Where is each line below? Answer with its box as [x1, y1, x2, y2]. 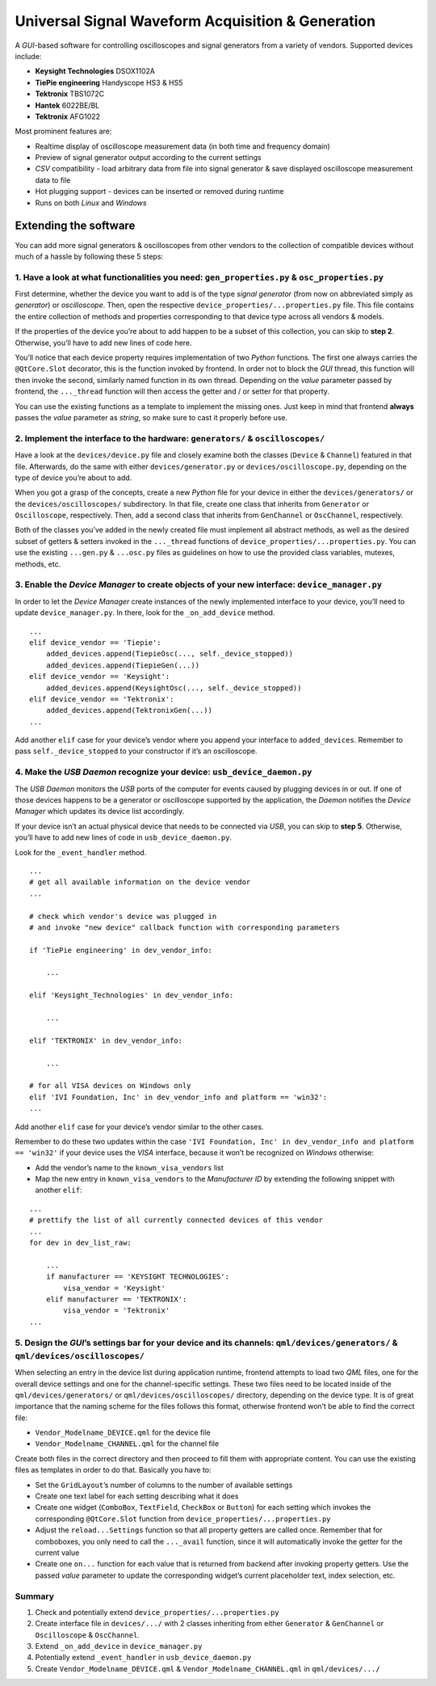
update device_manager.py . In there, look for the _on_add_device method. [15, 608, 275, 617]
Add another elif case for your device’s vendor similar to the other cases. [15, 1122, 264, 1132]
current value [35, 1548, 80, 1557]
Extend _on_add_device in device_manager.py [35, 1642, 203, 1651]
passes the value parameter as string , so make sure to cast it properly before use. [15, 412, 288, 422]
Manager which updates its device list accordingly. [15, 807, 185, 816]
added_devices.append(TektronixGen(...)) [45, 706, 213, 715]
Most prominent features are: [15, 126, 112, 137]
